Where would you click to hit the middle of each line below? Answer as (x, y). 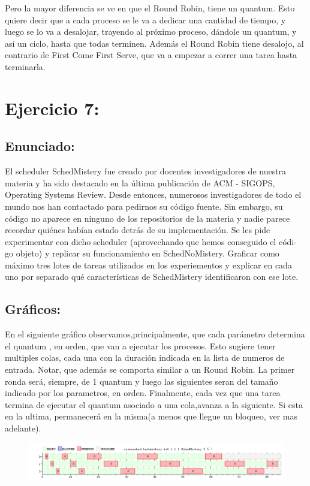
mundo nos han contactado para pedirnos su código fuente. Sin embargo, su (144, 206)
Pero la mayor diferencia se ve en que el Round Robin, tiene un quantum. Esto (150, 8)
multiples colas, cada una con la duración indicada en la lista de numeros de (145, 357)
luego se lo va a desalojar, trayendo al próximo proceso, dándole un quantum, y (151, 31)
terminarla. (25, 66)
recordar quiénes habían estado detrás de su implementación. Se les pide (138, 230)
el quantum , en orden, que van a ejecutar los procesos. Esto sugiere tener (140, 345)
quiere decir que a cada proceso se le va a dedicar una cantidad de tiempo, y (145, 19)
